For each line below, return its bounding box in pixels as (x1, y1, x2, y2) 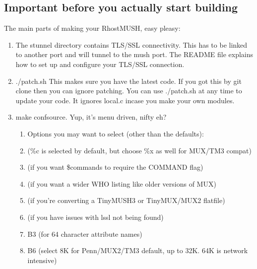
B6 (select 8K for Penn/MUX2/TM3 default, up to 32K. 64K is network (27, 245, 248, 256)
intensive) (27, 255, 57, 265)
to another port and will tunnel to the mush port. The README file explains (15, 49, 254, 60)
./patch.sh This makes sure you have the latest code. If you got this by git (15, 75, 242, 86)
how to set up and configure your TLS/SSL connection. (15, 59, 185, 69)
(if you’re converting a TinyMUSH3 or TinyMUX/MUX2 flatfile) (27, 195, 225, 205)
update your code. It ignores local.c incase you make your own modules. (15, 95, 235, 105)
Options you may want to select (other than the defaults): (27, 128, 204, 138)
